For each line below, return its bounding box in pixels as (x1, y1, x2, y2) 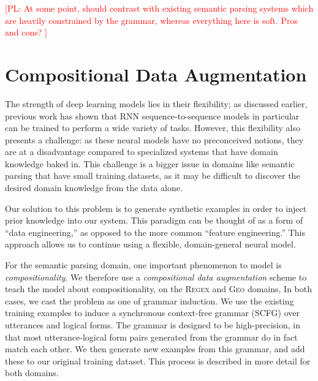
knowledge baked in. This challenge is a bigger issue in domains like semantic (5, 157, 295, 170)
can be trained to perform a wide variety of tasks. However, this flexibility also (5, 121, 300, 134)
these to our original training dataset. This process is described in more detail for (5, 354, 311, 367)
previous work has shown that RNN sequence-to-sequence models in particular (5, 109, 300, 122)
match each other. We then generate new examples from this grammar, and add (5, 342, 305, 355)
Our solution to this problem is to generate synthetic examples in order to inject (5, 202, 307, 214)
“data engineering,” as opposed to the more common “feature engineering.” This (5, 225, 305, 238)
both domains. (5, 366, 59, 379)
